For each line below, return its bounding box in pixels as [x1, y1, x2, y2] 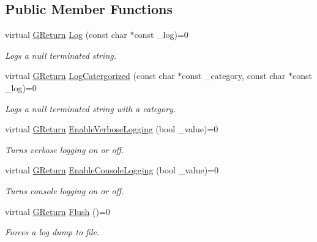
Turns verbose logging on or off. [5, 143, 124, 156]
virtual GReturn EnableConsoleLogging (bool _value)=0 [5, 164, 218, 176]
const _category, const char [182, 69, 286, 82]
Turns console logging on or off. [5, 184, 124, 197]
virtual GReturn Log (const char [5, 28, 127, 41]
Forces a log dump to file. [5, 225, 100, 238]
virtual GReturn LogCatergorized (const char [5, 69, 175, 82]
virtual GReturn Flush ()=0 [5, 205, 110, 217]
